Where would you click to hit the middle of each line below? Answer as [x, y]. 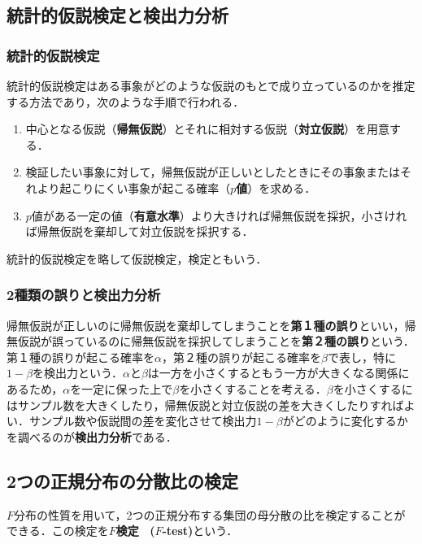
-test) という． [200, 531]
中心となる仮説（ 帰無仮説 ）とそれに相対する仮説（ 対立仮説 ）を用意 [207, 129]
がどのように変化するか [345, 421]
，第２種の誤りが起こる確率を [241, 357]
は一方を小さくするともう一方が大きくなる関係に [278, 373]
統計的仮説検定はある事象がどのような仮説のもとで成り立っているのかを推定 [211, 85]
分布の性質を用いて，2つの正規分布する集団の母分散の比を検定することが [210, 514]
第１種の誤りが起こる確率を [80, 357]
